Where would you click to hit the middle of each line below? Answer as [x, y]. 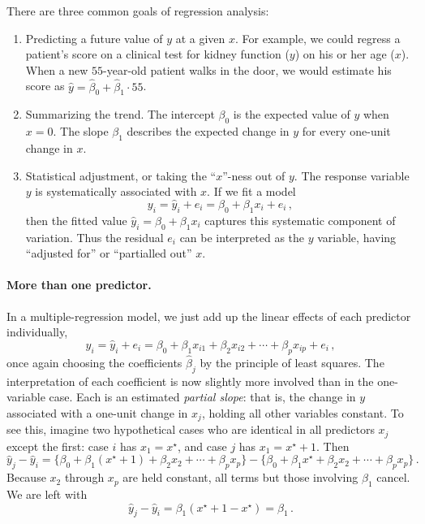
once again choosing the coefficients [94, 362]
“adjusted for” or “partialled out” [109, 253]
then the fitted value [76, 220]
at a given [200, 38]
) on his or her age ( [345, 54]
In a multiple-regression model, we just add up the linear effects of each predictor [209, 316]
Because [26, 477]
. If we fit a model [251, 191]
